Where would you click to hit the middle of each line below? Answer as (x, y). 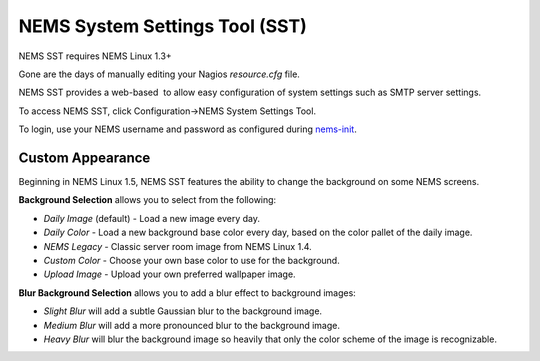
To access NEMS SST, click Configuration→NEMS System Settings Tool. (167, 111)
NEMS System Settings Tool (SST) (162, 26)
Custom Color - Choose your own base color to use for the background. (191, 260)
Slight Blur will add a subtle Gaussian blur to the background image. (183, 311)
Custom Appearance (84, 157)
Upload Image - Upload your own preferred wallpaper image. (169, 274)
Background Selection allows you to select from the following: (147, 200)
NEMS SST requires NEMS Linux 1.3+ (95, 56)
